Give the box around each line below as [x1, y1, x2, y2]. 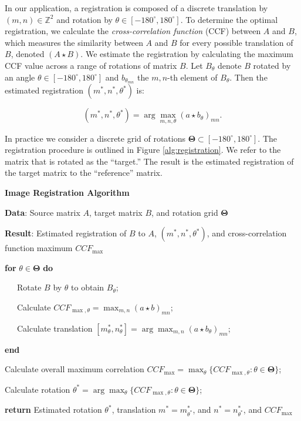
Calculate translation [16, 322, 93, 334]
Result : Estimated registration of [5, 227, 127, 239]
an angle [5, 71, 35, 83]
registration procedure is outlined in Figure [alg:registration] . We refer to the [5, 143, 281, 156]
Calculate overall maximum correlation [5, 363, 144, 375]
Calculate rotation [5, 383, 70, 395]
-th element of [167, 71, 218, 83]
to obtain [71, 281, 104, 293]
